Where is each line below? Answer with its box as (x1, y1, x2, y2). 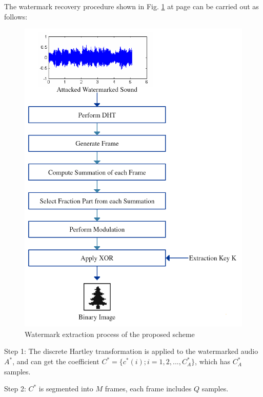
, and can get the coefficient (12, 356, 99, 367)
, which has (195, 356, 231, 367)
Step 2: (4, 383, 26, 394)
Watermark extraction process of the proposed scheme (25, 328, 195, 339)
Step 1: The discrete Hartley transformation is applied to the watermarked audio (4, 346, 258, 356)
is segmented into (38, 383, 93, 394)
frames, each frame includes (105, 383, 192, 394)
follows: (4, 11, 28, 22)
